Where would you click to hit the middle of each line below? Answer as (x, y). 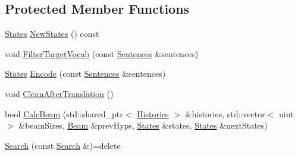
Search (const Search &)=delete (63, 145)
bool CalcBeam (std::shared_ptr (64, 113)
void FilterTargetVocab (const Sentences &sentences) (102, 53)
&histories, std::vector (225, 113)
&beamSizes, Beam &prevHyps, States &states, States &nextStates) (143, 125)
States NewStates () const (52, 34)
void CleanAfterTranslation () (59, 93)
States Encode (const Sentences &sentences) (85, 74)
